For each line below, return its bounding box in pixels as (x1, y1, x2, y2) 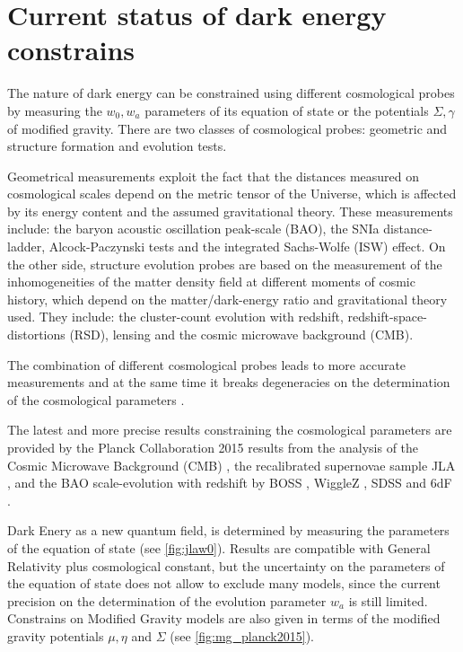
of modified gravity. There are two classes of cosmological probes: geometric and (7, 119, 448, 137)
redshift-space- (347, 307, 427, 326)
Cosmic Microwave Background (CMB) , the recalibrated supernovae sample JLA (7, 455, 456, 474)
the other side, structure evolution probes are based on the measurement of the (7, 254, 442, 273)
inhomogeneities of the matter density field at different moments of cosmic (7, 272, 415, 291)
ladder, (7, 237, 46, 256)
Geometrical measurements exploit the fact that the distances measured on (7, 166, 420, 185)
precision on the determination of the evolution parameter (7, 591, 327, 610)
